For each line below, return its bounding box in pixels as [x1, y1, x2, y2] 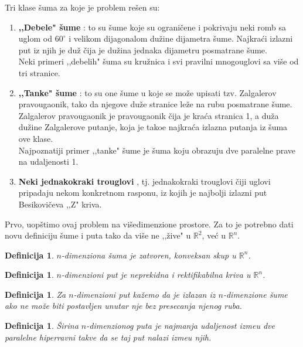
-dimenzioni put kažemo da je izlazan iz [73, 288, 216, 300]
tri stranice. [18, 66, 60, 79]
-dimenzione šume [223, 288, 288, 300]
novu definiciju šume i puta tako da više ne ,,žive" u [5, 229, 191, 241]
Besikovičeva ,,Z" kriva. [18, 198, 102, 210]
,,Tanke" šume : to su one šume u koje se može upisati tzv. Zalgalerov [18, 86, 277, 98]
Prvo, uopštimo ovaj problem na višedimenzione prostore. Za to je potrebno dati [5, 217, 294, 230]
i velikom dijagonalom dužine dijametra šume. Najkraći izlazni [69, 32, 293, 45]
